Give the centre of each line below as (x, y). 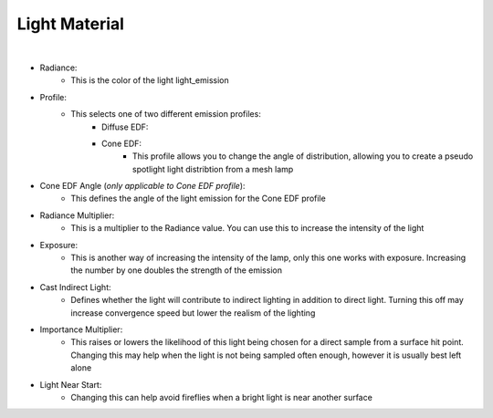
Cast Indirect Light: (75, 287)
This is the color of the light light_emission (150, 80)
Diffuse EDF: (125, 127)
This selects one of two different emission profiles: (166, 114)
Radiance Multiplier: (77, 215)
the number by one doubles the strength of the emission (177, 270)
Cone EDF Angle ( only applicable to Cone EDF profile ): (142, 186)
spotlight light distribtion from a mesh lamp (213, 169)
